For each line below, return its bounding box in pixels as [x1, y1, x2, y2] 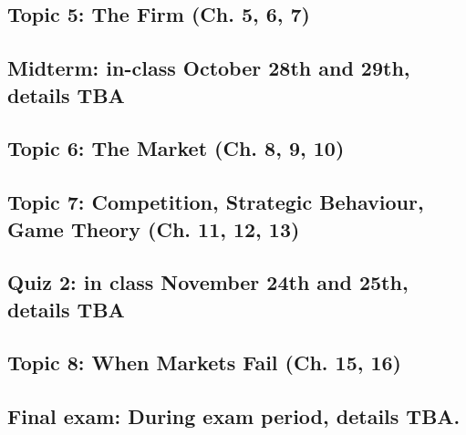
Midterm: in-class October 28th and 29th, [7, 54, 410, 82]
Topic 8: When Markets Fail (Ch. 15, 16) [7, 348, 402, 377]
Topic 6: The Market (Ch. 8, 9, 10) [7, 134, 345, 162]
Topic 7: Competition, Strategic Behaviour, [7, 188, 424, 216]
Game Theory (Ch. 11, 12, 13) [7, 214, 300, 243]
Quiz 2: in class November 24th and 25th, [7, 268, 409, 296]
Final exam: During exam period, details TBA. [7, 402, 461, 430]
